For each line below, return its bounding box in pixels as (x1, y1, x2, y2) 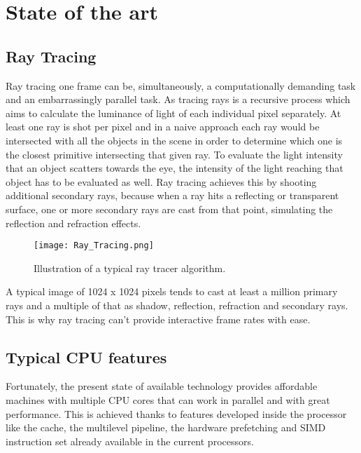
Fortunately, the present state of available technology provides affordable (6, 379, 318, 393)
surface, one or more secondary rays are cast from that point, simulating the (6, 201, 333, 216)
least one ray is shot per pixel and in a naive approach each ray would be (6, 119, 320, 134)
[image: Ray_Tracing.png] (34, 241, 154, 251)
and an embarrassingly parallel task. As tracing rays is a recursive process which (6, 92, 351, 107)
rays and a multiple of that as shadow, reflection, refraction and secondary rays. (6, 297, 348, 312)
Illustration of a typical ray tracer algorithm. (34, 260, 226, 275)
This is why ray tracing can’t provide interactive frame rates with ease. (6, 311, 311, 326)
